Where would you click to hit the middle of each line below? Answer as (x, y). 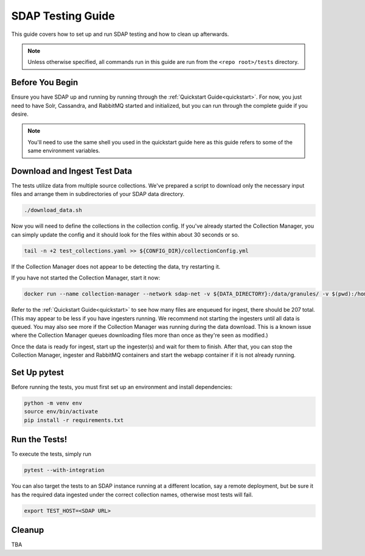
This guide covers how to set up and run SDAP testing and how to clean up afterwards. (120, 34)
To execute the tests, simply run (51, 454)
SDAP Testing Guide (63, 16)
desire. (20, 114)
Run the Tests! (39, 439)
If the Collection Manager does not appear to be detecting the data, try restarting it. (116, 266)
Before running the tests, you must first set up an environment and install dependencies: (122, 387)
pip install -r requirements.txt (74, 420)
